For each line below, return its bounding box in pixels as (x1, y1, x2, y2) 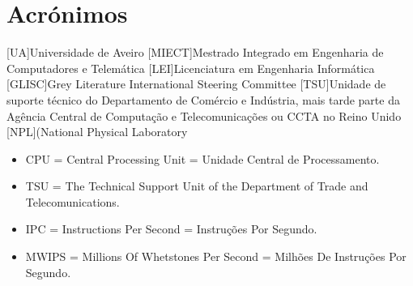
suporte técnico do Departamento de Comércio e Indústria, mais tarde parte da (6, 91, 400, 108)
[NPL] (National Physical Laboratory (6, 123, 188, 140)
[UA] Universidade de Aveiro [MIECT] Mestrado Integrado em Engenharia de (6, 44, 384, 61)
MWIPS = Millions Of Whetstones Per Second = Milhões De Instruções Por (25, 248, 407, 265)
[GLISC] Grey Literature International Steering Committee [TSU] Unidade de (6, 75, 386, 92)
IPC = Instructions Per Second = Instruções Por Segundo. (25, 220, 317, 237)
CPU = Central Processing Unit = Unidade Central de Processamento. (25, 150, 380, 167)
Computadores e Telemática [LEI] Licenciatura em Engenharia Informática (6, 59, 375, 76)
